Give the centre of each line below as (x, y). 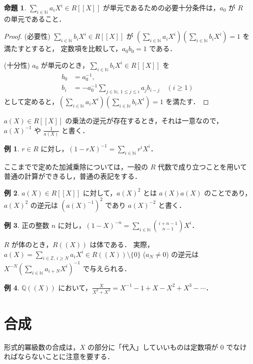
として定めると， (31, 101)
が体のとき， (32, 244)
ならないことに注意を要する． (66, 356)
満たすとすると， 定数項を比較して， (63, 48)
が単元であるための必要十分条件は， (161, 7)
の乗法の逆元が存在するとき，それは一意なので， (144, 120)
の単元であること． (35, 18)
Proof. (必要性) (27, 36)
